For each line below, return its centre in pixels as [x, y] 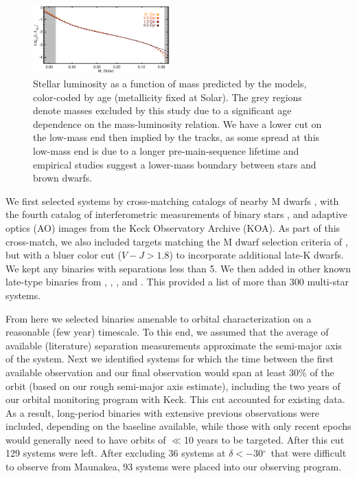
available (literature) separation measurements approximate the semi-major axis [174, 345]
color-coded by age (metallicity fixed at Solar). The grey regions [168, 97]
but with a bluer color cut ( [64, 255]
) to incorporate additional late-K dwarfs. [256, 255]
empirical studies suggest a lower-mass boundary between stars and [175, 164]
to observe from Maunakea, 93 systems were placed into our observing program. [174, 467]
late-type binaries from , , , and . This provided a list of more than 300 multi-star [177, 282]
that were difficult [309, 453]
